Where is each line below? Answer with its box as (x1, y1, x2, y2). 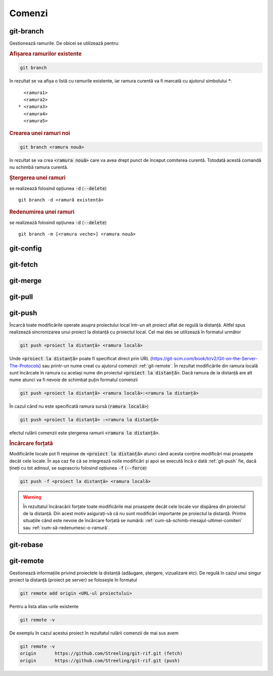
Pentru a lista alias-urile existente (9, 604, 79, 610)
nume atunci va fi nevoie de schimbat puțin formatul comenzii (9, 377, 138, 383)
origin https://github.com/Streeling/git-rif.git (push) (20, 658, 180, 663)
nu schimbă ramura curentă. (9, 164, 68, 171)
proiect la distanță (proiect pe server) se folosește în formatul (9, 577, 138, 583)
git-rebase (9, 540, 43, 549)
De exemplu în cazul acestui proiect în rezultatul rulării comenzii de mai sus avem (9, 630, 179, 636)
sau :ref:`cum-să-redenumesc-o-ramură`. (23, 524, 110, 531)
